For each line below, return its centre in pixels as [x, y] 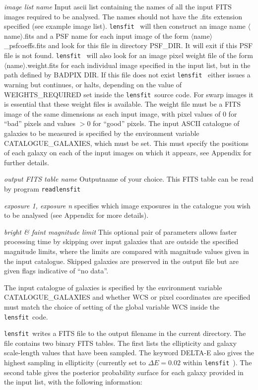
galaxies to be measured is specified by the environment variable [102, 133]
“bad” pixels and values [40, 123]
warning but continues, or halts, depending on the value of [93, 84]
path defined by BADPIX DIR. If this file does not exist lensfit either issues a [127, 75]
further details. [27, 162]
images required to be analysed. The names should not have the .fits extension [123, 16]
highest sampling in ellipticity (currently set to [75, 362]
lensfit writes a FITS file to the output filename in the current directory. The [125, 333]
